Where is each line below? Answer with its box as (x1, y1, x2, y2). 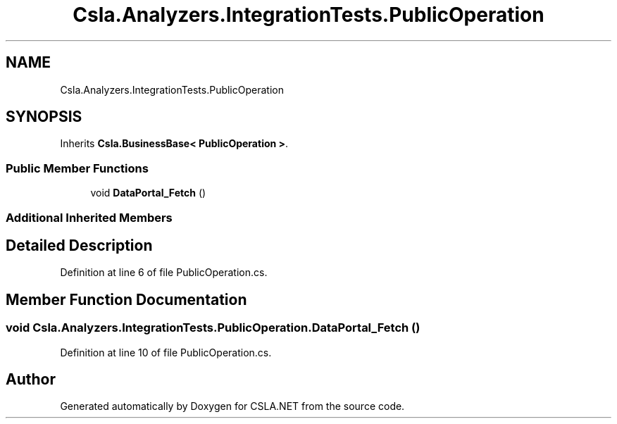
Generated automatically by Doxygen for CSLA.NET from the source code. (60, 400, 405, 413)
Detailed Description (6, 236, 153, 254)
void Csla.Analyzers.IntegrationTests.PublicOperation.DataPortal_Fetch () (6, 320, 420, 335)
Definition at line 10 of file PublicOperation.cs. (60, 346, 272, 358)
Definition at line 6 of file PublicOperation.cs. (60, 266, 268, 279)
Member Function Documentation (6, 290, 247, 308)
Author (6, 370, 56, 389)
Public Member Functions (6, 161, 149, 175)
